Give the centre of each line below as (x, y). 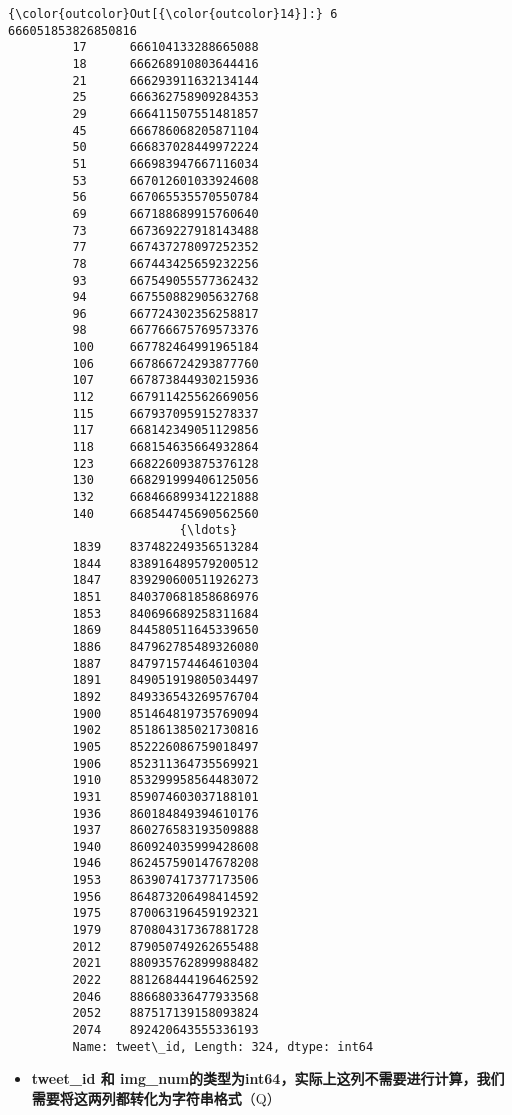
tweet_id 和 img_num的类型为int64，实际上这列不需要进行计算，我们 (268, 1078)
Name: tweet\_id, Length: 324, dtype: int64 (223, 1046)
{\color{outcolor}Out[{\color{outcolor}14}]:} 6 (173, 14)
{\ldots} (208, 530)
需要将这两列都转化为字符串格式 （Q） (156, 1097)
